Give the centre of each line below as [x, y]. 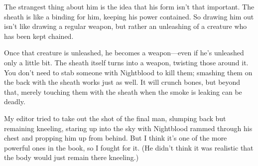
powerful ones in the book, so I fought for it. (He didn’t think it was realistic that [129, 147]
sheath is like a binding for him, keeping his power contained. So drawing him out [129, 16]
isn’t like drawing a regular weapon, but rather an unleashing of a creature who [126, 26]
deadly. [15, 101]
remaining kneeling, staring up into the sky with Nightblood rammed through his [128, 128]
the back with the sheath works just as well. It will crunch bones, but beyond [122, 82]
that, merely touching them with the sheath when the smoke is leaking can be [123, 91]
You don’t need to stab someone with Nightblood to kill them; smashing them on [128, 72]
